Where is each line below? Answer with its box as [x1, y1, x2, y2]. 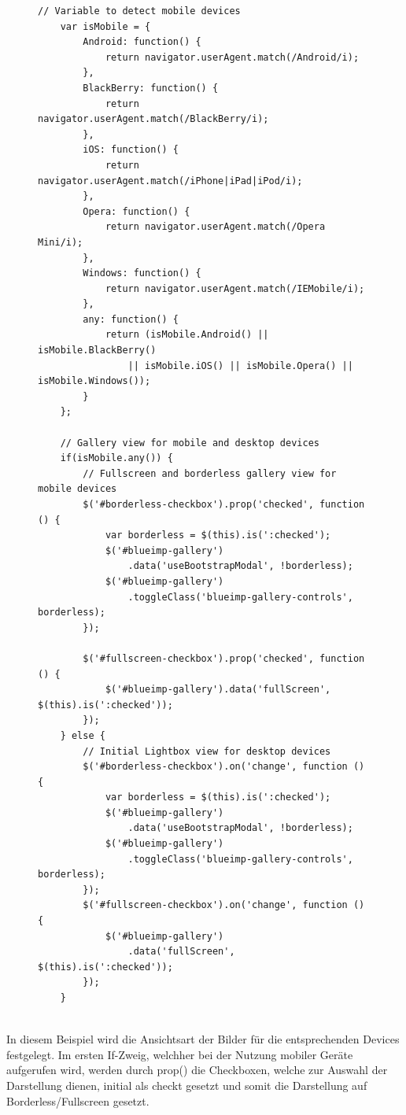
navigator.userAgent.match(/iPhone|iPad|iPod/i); [38, 175, 303, 186]
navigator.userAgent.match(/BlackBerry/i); [38, 113, 269, 125]
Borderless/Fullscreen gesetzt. [6, 1092, 149, 1109]
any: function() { [83, 313, 179, 325]
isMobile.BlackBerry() [38, 345, 157, 356]
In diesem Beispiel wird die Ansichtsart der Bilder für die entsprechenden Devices [6, 1031, 400, 1047]
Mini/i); [38, 236, 83, 248]
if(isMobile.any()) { [60, 452, 173, 464]
